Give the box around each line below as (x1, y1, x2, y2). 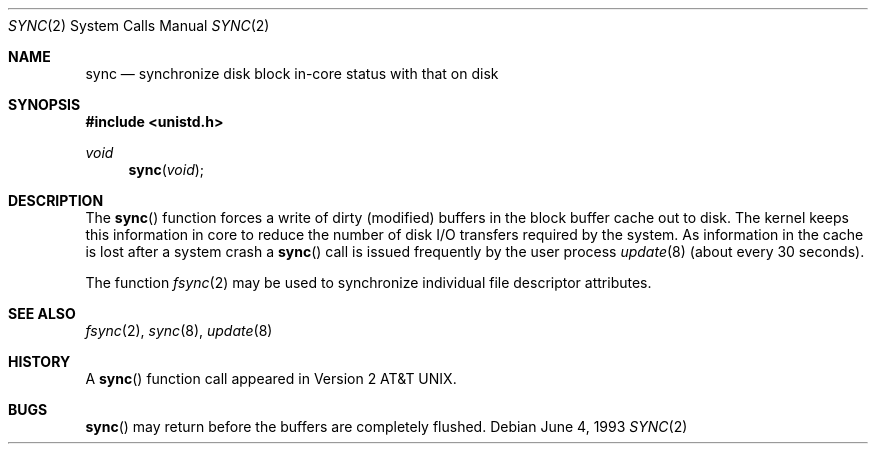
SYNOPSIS (8, 96, 81, 113)
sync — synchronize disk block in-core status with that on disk (85, 65, 499, 82)
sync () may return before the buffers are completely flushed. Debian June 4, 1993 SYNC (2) (85, 418, 688, 435)
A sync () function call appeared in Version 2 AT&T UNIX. (85, 370, 457, 387)
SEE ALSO (8, 305, 76, 322)
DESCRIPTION (8, 192, 104, 209)
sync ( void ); (128, 161, 205, 178)
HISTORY (8, 353, 71, 370)
